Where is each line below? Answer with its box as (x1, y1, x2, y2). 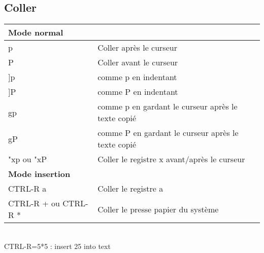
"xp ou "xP (8, 153, 47, 165)
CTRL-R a (8, 183, 47, 195)
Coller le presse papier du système (97, 203, 219, 215)
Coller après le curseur (97, 42, 177, 54)
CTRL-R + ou (8, 197, 60, 209)
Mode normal (8, 26, 63, 39)
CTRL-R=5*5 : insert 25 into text (4, 240, 111, 251)
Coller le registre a (97, 183, 163, 195)
